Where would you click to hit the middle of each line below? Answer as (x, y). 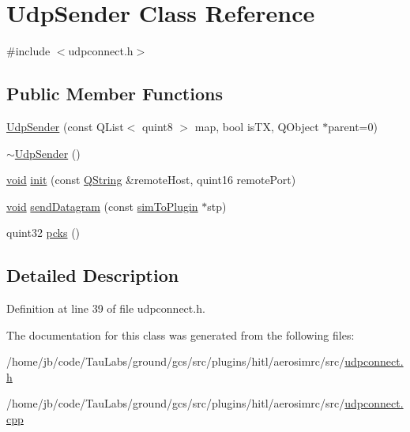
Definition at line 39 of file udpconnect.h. (106, 308)
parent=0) (353, 126)
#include (28, 51)
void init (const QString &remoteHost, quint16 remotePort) (151, 180)
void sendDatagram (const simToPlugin (102, 206)
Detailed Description (93, 275)
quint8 (157, 126)
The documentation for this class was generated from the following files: (181, 334)
